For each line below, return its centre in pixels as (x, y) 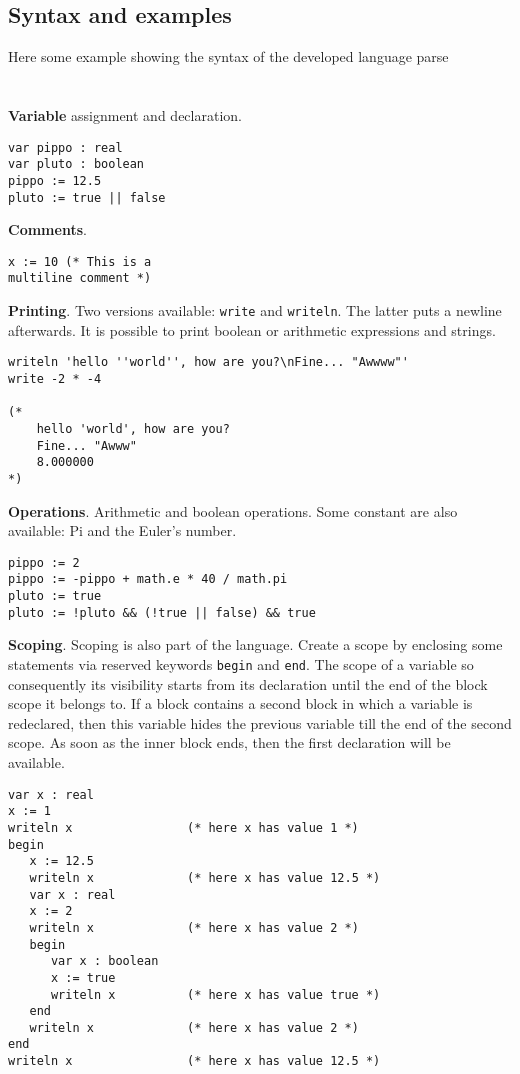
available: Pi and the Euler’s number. (122, 530)
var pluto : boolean (76, 164)
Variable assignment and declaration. (125, 114)
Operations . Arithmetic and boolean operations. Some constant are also (233, 510)
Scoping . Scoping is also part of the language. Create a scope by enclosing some (255, 644)
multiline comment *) (80, 278)
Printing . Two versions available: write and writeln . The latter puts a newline (255, 310)
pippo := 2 (44, 562)
